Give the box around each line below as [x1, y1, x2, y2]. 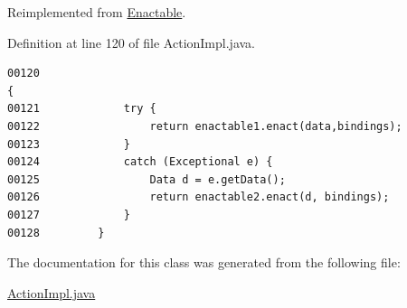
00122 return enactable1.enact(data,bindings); [7, 119, 402, 133]
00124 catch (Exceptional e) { [7, 155, 273, 169]
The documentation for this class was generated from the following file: [7, 253, 401, 272]
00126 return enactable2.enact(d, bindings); [7, 191, 390, 204]
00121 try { [7, 102, 156, 116]
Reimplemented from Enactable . [7, 3, 186, 21]
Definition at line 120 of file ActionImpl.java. [7, 33, 255, 51]
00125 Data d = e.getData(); [7, 173, 286, 186]
